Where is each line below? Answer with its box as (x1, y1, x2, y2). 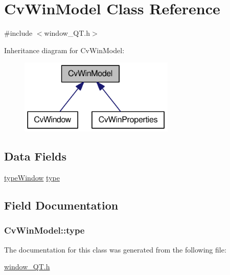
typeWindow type (4, 172, 60, 183)
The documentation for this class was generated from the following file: (4, 244, 226, 255)
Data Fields (4, 148, 67, 164)
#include (4, 28, 33, 38)
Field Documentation (4, 197, 119, 213)
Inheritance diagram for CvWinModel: (4, 44, 125, 55)
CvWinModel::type (4, 224, 85, 237)
